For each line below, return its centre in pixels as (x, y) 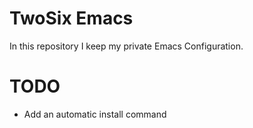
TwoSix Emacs (71, 18)
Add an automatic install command (95, 114)
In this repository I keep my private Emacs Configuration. (126, 46)
